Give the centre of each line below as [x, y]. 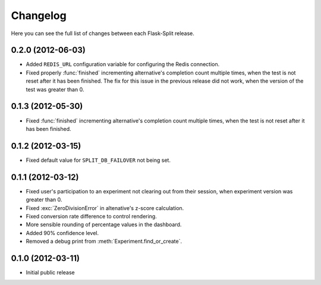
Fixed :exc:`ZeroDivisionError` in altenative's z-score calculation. [105, 208]
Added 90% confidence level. [62, 233]
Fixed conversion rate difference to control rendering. [91, 216]
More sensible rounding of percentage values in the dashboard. [104, 225]
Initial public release [51, 272]
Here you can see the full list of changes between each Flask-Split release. [103, 33]
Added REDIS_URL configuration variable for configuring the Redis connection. [123, 64]
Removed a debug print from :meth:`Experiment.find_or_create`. [104, 242]
